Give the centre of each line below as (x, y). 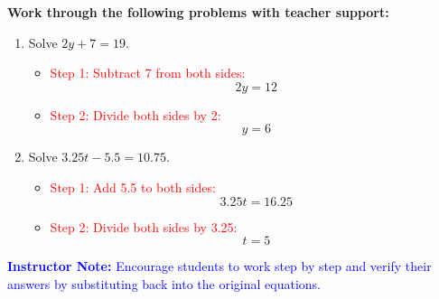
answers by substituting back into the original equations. (164, 283)
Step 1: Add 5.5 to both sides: (133, 187)
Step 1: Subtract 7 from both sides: (148, 73)
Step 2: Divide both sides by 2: (135, 114)
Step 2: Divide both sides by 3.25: (144, 226)
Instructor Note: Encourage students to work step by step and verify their (219, 266)
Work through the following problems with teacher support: (198, 12)
